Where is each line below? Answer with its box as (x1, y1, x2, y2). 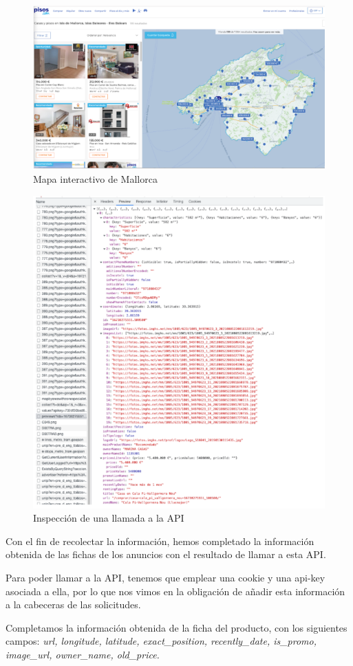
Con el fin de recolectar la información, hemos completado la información (6, 533, 314, 548)
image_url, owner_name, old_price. (6, 647, 160, 661)
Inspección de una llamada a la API (33, 511, 184, 525)
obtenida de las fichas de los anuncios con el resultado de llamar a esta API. (6, 547, 326, 562)
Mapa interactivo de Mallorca (33, 172, 158, 186)
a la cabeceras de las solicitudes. (6, 597, 141, 612)
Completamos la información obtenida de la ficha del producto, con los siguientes (6, 620, 347, 634)
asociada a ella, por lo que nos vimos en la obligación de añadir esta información (6, 584, 345, 598)
